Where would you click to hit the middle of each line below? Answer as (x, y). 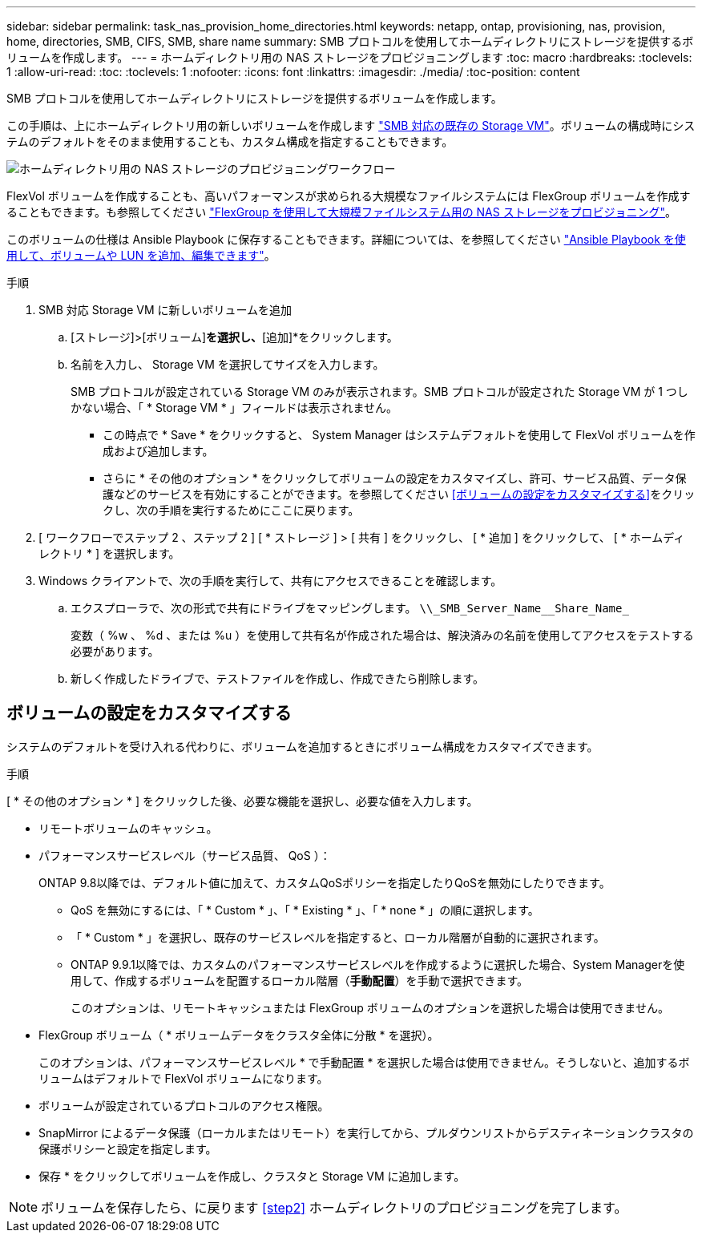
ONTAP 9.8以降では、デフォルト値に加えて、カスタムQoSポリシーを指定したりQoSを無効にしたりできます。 (325, 882)
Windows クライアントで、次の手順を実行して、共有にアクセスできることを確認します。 (270, 581)
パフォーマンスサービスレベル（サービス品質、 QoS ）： (185, 855)
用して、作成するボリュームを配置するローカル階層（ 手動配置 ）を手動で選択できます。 (300, 980)
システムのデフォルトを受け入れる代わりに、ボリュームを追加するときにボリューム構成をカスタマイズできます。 (303, 746)
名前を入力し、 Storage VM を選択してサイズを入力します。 (228, 364)
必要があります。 (115, 651)
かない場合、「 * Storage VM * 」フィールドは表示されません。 (234, 408)
